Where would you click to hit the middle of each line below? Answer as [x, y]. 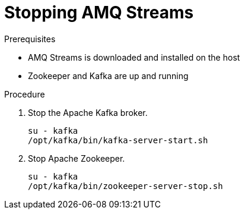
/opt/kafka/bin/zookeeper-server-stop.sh [125, 186]
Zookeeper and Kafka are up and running [108, 75]
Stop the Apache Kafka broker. [88, 112]
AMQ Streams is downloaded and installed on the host [134, 57]
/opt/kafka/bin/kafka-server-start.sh [118, 140]
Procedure [25, 94]
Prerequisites [30, 39]
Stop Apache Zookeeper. [77, 158]
